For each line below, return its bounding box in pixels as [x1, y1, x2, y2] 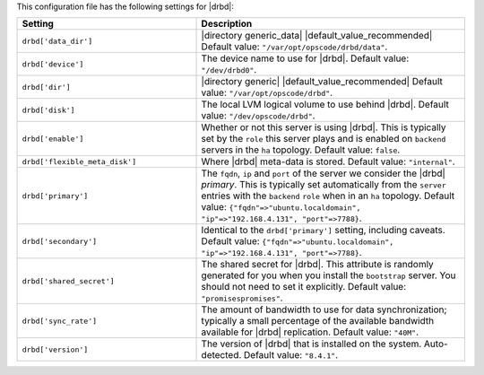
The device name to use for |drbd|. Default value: [201, 52, 410, 65]
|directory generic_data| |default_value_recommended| [201, 30, 433, 42]
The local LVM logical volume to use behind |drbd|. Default [201, 99, 450, 111]
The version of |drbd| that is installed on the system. [201, 337, 422, 350]
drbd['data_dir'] [22, 36, 93, 46]
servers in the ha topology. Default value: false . [201, 144, 401, 156]
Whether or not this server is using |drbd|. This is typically [201, 121, 446, 134]
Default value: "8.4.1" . [243, 349, 339, 362]
